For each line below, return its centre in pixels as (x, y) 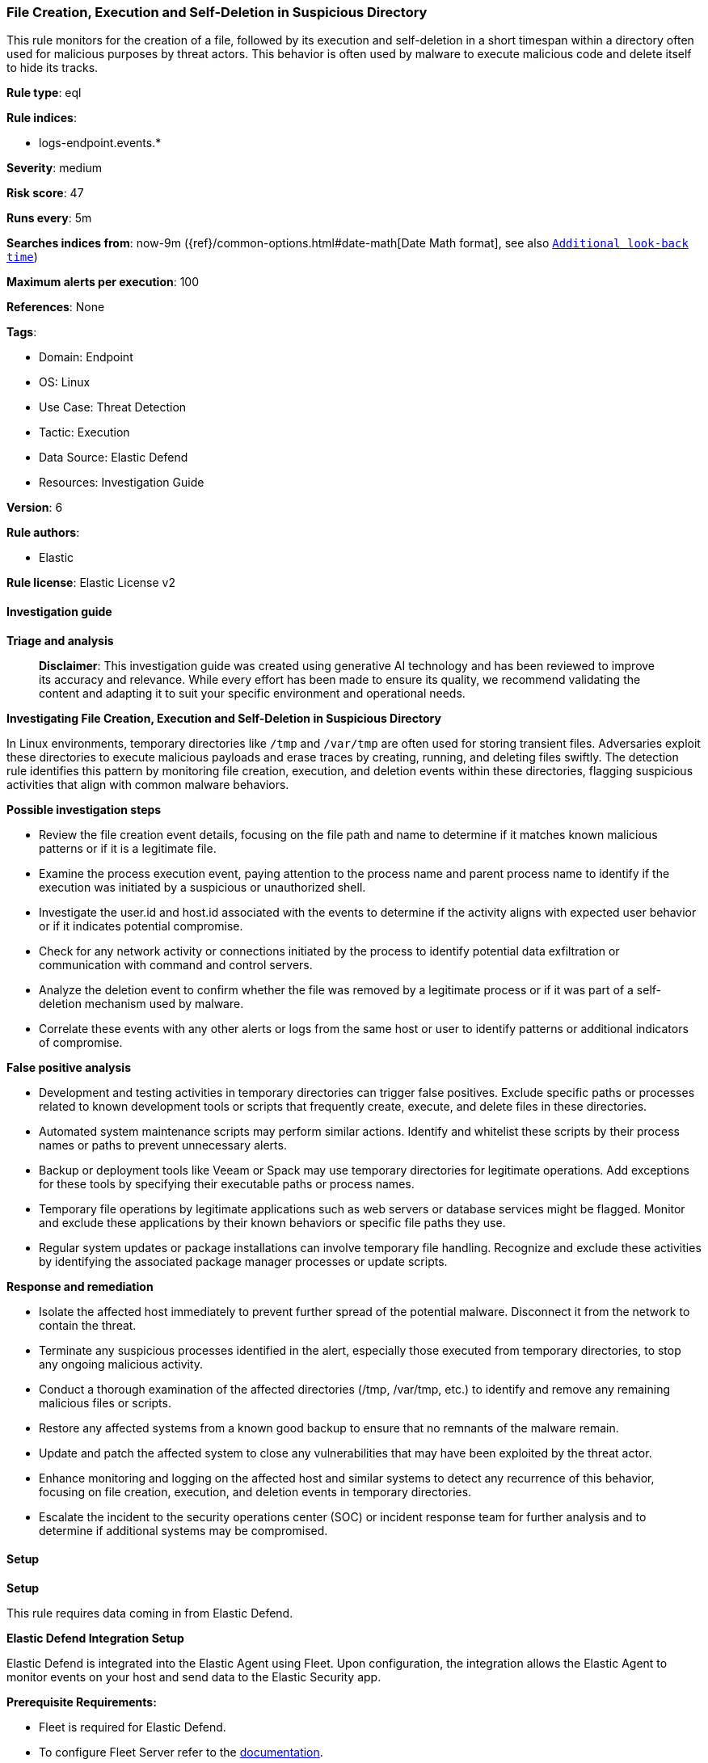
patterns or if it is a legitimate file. (128, 848)
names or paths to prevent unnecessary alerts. (163, 1145)
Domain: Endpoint (86, 357)
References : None (56, 307)
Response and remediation (80, 1286)
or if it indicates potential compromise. (141, 926)
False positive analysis (69, 1067)
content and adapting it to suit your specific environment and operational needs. (252, 693)
